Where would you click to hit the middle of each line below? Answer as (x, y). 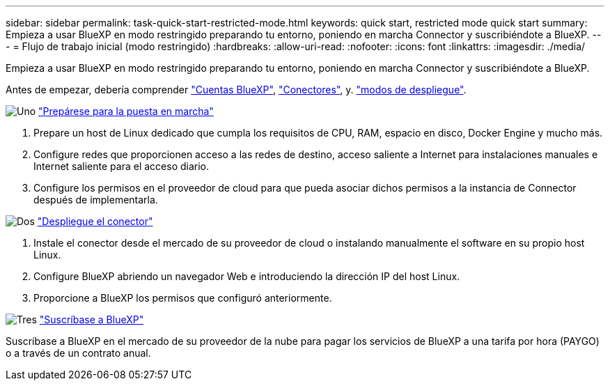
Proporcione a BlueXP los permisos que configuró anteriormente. (183, 298)
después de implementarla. (96, 200)
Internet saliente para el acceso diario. (122, 166)
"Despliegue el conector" (95, 221)
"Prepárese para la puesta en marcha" (126, 111)
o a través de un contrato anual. (78, 353)
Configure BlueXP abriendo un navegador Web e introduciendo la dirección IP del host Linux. (247, 276)
